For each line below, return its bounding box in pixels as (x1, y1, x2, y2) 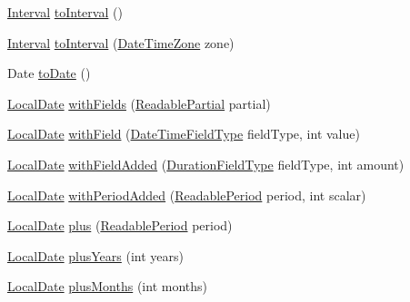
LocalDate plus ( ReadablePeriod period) (7, 216, 233, 235)
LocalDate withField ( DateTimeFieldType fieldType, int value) (7, 124, 360, 143)
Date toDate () (7, 63, 91, 83)
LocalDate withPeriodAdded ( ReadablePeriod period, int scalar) (7, 185, 366, 204)
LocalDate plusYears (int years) (7, 246, 184, 265)
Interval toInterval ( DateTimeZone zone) (7, 33, 235, 52)
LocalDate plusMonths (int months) (7, 277, 207, 296)
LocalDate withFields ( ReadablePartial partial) (7, 93, 271, 112)
